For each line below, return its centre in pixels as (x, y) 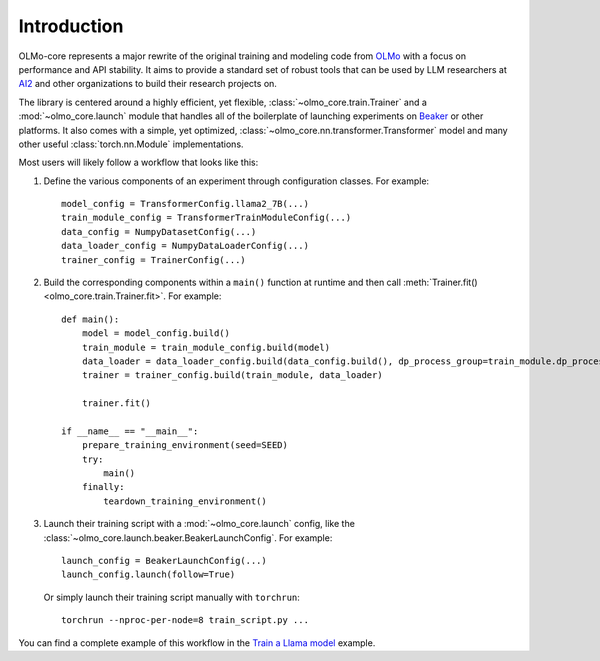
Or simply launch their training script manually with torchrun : (171, 597)
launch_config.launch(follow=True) (148, 574)
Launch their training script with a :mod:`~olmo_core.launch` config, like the (199, 524)
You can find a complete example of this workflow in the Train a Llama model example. (197, 642)
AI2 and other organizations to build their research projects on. (147, 84)
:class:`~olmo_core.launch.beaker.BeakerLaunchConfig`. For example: (188, 537)
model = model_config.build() (155, 333)
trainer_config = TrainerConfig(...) (154, 259)
